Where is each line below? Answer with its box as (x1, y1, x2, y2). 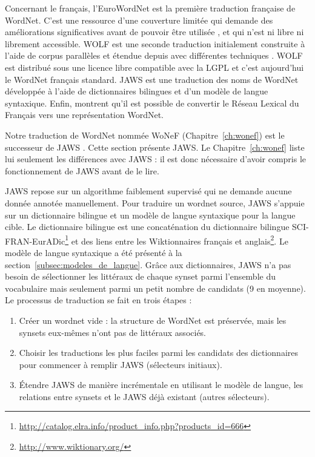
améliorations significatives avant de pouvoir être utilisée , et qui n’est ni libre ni (5, 25, 304, 38)
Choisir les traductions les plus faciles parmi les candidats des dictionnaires (19, 346, 298, 359)
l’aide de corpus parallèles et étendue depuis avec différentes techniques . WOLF (5, 49, 303, 62)
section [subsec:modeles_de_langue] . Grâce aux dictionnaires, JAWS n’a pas (5, 258, 291, 271)
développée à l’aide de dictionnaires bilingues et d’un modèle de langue (5, 85, 268, 97)
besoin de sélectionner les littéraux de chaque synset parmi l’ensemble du (5, 270, 276, 283)
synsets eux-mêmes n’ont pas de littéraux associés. (19, 326, 207, 338)
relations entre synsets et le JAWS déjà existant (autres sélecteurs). (19, 390, 270, 403)
